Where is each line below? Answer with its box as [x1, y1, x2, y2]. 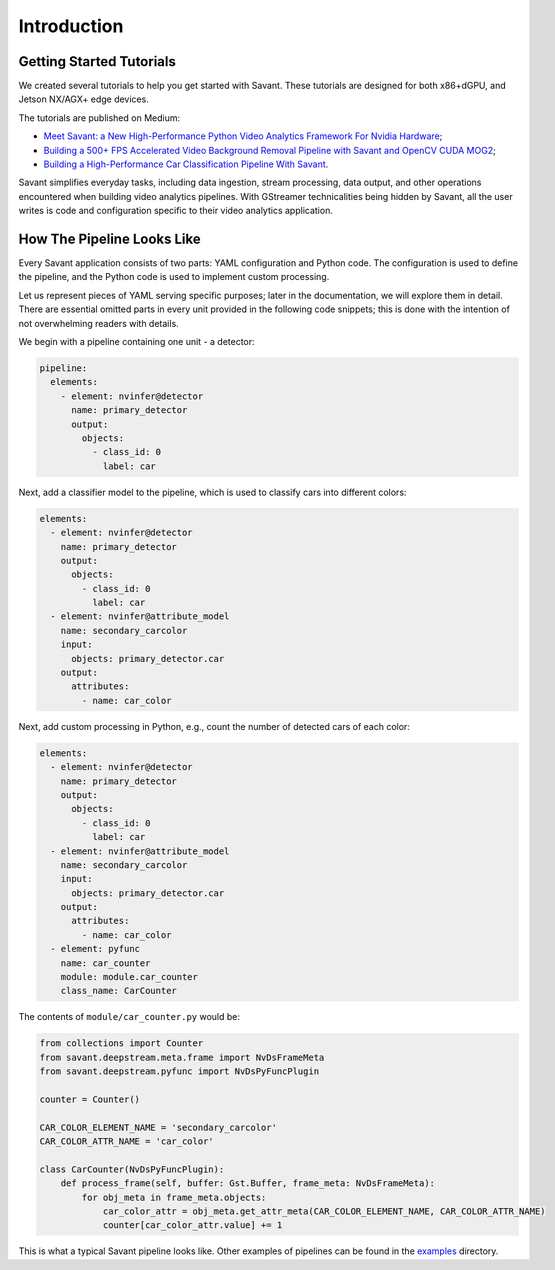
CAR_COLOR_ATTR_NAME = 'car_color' [39, 1136, 214, 1147]
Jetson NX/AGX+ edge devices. [18, 93, 149, 105]
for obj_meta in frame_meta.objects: [81, 1191, 267, 1203]
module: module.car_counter [60, 971, 199, 983]
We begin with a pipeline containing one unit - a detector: [18, 336, 255, 348]
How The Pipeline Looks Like [18, 231, 201, 247]
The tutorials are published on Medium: [18, 111, 180, 124]
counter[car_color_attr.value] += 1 [102, 1220, 283, 1231]
